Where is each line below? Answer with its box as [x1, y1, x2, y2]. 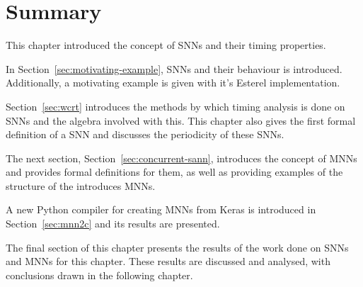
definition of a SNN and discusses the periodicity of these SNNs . [6, 127, 284, 142]
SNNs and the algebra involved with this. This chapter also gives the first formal [6, 113, 356, 128]
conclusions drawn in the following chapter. [6, 267, 193, 282]
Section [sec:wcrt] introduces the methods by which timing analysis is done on [6, 99, 345, 113]
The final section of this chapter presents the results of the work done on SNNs [6, 240, 349, 254]
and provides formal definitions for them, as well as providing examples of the [6, 164, 343, 179]
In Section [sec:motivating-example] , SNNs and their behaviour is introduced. [6, 61, 342, 76]
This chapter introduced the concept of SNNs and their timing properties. [6, 38, 326, 52]
